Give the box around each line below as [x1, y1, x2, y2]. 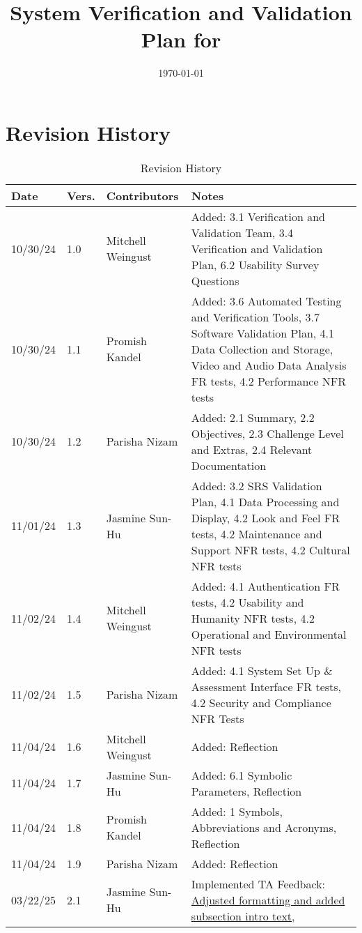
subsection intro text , [191, 907, 295, 924]
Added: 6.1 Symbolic [191, 766, 292, 783]
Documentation [191, 457, 267, 473]
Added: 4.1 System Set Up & [191, 662, 333, 678]
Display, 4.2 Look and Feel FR [191, 509, 340, 526]
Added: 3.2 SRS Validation [191, 477, 322, 494]
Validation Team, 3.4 [191, 224, 294, 241]
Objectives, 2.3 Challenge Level [191, 425, 344, 441]
